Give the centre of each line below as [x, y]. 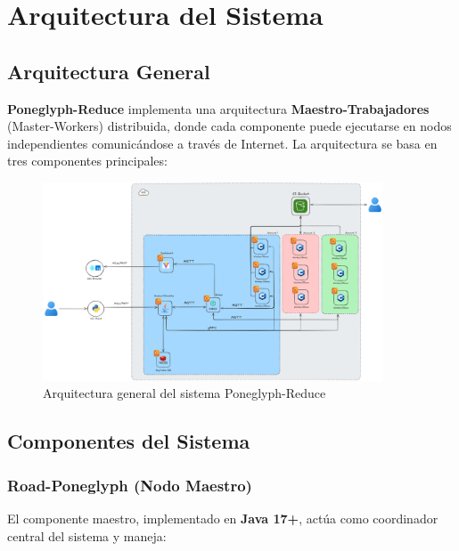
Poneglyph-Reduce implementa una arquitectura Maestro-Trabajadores [218, 108]
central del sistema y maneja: [87, 535]
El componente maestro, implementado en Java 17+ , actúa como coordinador [223, 518]
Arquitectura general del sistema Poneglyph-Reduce [184, 393]
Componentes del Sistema [129, 441]
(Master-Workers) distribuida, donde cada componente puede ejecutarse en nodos [229, 126]
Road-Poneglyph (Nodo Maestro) [130, 485]
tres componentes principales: [87, 161]
